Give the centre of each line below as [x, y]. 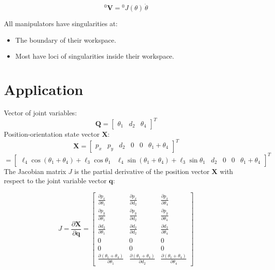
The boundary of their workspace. [66, 40]
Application [44, 89]
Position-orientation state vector [52, 134]
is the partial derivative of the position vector [142, 171]
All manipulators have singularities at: [61, 24]
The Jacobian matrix [35, 171]
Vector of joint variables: [40, 113]
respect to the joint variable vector [55, 181]
